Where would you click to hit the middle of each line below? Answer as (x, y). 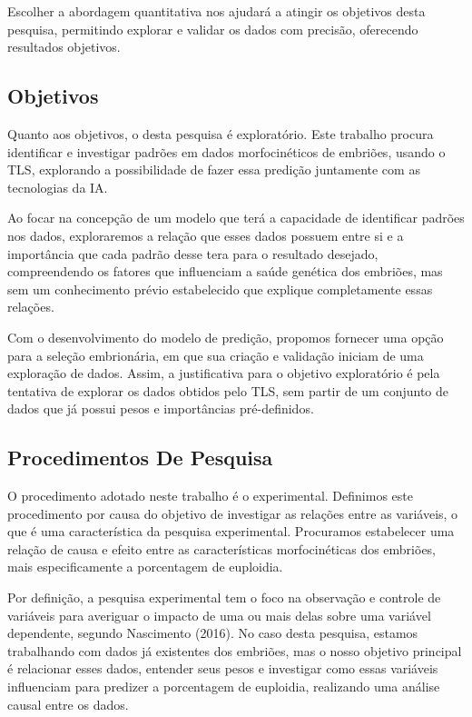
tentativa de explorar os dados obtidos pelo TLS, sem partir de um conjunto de (228, 390)
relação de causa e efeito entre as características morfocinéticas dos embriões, (222, 548)
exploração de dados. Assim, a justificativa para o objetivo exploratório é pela (224, 373)
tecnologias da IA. (58, 187)
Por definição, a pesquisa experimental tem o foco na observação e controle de (224, 597)
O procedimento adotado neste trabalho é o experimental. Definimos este (210, 496)
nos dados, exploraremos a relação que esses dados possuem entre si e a (206, 235)
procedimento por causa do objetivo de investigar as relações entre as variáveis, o (233, 513)
